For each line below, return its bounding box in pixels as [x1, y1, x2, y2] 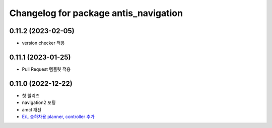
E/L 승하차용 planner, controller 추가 [22, 113, 95, 120]
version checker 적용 [22, 40, 65, 46]
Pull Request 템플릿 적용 [22, 66, 71, 72]
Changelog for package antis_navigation [9, 8, 183, 19]
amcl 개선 [22, 106, 42, 112]
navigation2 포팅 [22, 99, 56, 105]
